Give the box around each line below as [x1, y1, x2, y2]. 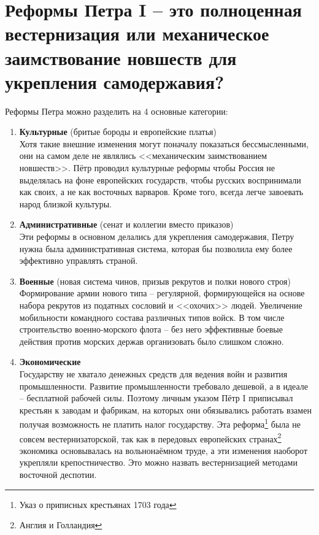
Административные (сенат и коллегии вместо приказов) [19, 218, 234, 231]
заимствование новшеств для [5, 45, 237, 70]
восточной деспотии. [19, 468, 97, 481]
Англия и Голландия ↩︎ [19, 518, 102, 531]
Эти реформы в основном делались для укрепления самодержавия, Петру [19, 230, 294, 243]
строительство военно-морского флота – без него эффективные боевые [19, 323, 283, 336]
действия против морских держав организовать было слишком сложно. [19, 334, 284, 347]
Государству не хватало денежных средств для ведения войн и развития [19, 367, 288, 380]
